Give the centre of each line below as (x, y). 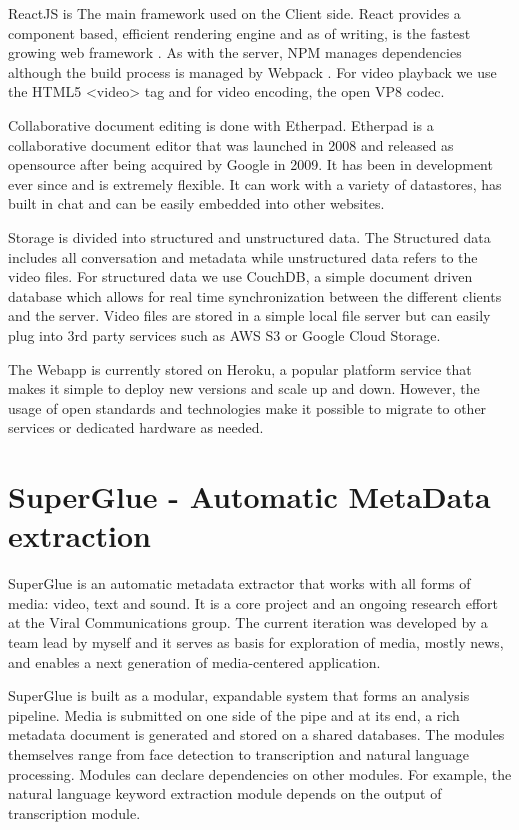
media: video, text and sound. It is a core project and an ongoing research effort (253, 602)
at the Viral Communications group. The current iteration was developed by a (248, 622)
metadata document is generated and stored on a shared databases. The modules (256, 734)
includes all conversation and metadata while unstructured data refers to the (243, 256)
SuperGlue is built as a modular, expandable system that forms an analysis (239, 695)
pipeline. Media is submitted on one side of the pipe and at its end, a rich (234, 714)
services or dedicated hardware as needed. (136, 427)
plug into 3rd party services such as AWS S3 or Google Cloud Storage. (224, 334)
